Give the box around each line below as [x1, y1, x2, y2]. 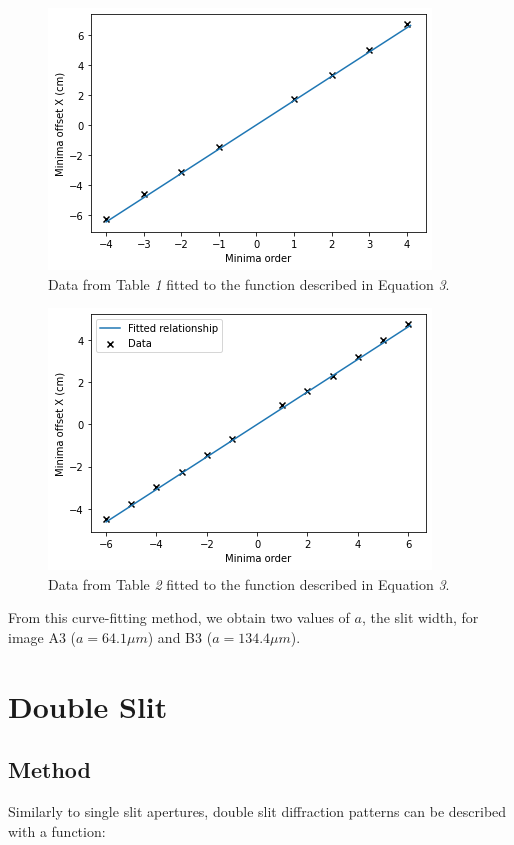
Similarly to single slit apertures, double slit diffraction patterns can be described [8, 801, 507, 822]
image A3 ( [8, 626, 77, 647]
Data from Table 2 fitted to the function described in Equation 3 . [48, 573, 450, 594]
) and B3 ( [147, 626, 213, 647]
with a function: [8, 820, 106, 841]
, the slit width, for [361, 607, 479, 628]
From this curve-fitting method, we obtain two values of [8, 607, 350, 628]
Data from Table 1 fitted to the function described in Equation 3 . [48, 273, 450, 294]
